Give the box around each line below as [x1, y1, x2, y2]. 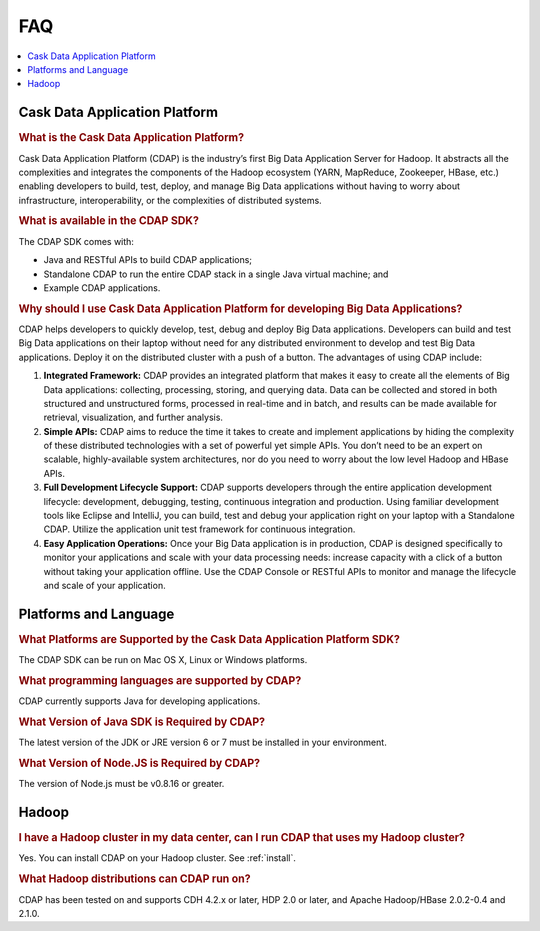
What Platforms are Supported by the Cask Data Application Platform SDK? [18, 632, 400, 646]
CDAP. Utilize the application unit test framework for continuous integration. [43, 523, 356, 535]
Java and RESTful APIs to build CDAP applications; [43, 254, 253, 266]
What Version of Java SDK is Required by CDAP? [18, 715, 265, 729]
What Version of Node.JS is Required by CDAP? [18, 756, 260, 770]
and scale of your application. [43, 579, 166, 591]
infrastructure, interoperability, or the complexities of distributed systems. [18, 194, 322, 206]
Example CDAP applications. [43, 281, 161, 294]
